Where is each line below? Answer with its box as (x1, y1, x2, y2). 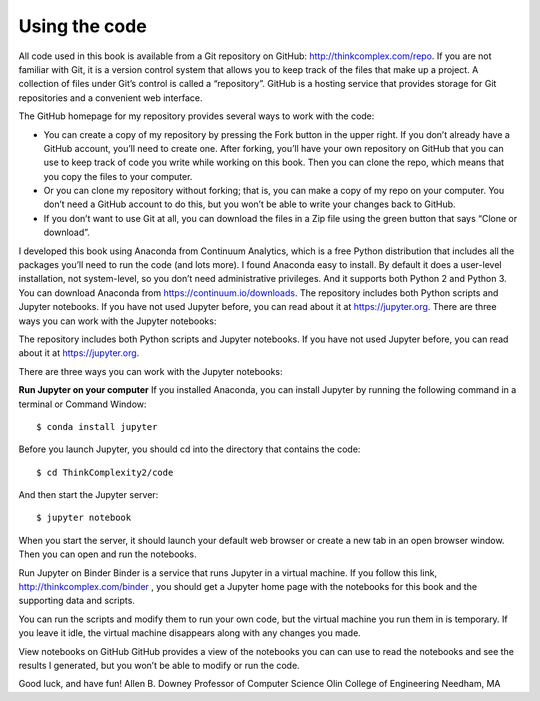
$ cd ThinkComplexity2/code (36, 466, 174, 478)
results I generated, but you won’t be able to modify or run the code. (18, 660, 300, 671)
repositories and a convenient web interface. (18, 91, 203, 104)
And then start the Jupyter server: (18, 489, 159, 501)
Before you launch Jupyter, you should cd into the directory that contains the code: (18, 443, 361, 455)
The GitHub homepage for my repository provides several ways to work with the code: (18, 110, 375, 122)
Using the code (18, 15, 147, 37)
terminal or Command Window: (18, 398, 147, 410)
